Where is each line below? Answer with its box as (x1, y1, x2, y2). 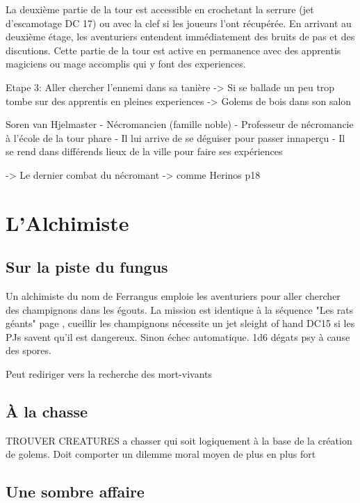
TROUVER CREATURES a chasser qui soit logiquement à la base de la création (6, 433, 352, 447)
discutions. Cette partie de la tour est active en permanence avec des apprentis (6, 42, 341, 57)
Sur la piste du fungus (6, 256, 168, 278)
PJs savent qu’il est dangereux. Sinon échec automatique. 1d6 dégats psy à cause (6, 329, 350, 344)
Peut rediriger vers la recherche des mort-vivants (6, 367, 212, 381)
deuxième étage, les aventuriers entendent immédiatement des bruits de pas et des (6, 29, 355, 44)
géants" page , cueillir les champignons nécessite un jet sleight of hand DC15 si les (6, 316, 355, 330)
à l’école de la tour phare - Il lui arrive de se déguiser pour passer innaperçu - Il (6, 130, 345, 145)
